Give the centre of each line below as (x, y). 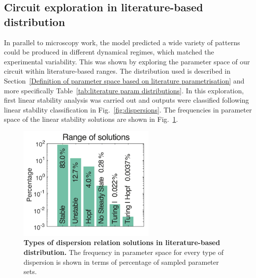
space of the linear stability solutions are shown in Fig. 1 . (91, 119)
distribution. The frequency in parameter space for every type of (124, 252)
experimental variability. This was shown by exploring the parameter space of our (127, 61)
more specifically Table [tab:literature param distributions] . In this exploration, (124, 90)
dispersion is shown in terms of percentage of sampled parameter (121, 262)
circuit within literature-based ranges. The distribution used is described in (117, 71)
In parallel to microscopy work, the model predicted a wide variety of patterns (122, 42)
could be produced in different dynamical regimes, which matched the (109, 52)
